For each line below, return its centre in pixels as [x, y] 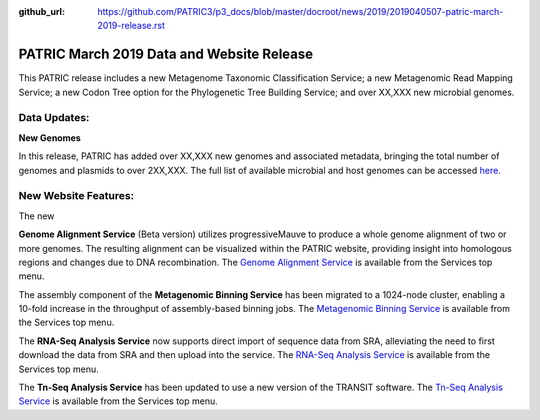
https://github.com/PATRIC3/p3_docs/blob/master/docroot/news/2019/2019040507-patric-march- [300, 11]
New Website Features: [76, 196]
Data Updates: [54, 118]
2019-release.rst [131, 26]
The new [36, 216]
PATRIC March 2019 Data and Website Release [166, 54]
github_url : [41, 11]
